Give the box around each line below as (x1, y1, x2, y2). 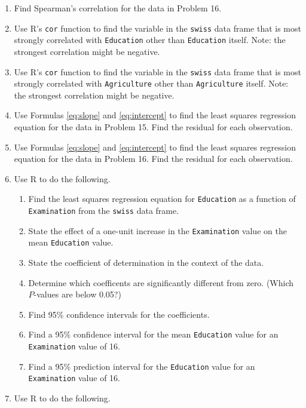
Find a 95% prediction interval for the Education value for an (28, 360, 255, 372)
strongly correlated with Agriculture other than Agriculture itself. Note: (14, 77, 289, 90)
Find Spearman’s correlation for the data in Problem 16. (14, 2, 222, 14)
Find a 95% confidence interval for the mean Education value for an (28, 328, 279, 340)
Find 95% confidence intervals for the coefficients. (28, 308, 210, 320)
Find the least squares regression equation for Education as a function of (28, 192, 296, 205)
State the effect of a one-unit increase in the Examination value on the (28, 224, 287, 237)
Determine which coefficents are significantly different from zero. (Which (28, 276, 294, 289)
